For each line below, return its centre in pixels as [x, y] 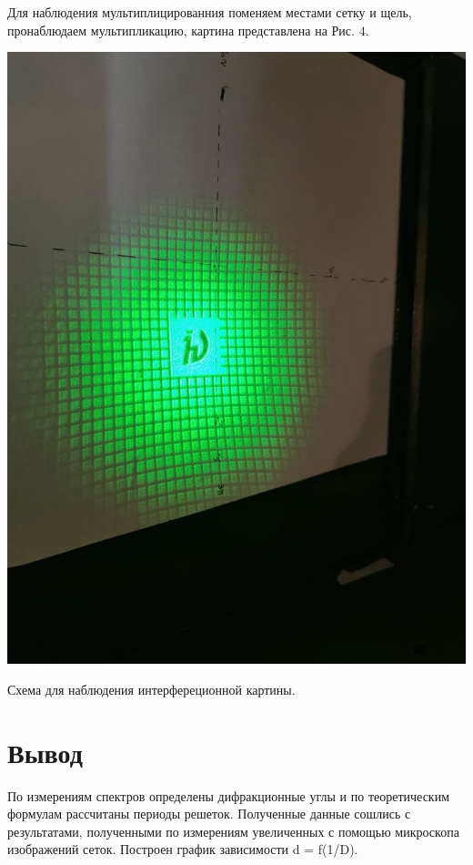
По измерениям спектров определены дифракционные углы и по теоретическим [229, 795]
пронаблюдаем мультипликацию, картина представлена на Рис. [181, 30]
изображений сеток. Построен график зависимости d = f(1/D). [183, 849]
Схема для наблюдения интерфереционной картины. [151, 689]
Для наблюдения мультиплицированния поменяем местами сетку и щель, [210, 12]
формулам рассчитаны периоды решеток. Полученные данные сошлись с [209, 814]
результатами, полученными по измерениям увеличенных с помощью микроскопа [233, 831]
